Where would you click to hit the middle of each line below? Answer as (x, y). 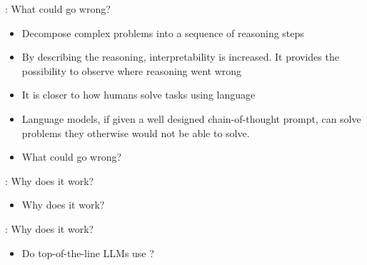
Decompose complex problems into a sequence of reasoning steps (163, 32)
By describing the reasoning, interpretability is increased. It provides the (180, 57)
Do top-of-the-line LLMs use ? (88, 252)
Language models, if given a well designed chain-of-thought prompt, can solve (191, 118)
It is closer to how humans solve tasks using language (139, 95)
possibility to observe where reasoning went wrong (132, 70)
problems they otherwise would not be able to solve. (136, 132)
